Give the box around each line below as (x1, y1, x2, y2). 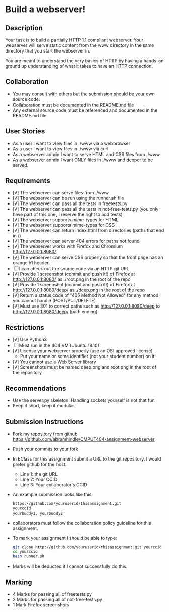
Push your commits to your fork (12, 446, 78, 452)
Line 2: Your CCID (20, 476, 58, 482)
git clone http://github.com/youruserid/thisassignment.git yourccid (12, 544, 162, 550)
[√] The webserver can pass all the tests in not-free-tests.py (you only (12, 206, 159, 212)
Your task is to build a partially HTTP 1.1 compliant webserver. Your (5, 37, 144, 43)
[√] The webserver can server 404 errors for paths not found (12, 238, 140, 244)
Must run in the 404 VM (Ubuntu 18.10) (19, 342, 99, 349)
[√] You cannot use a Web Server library (12, 359, 97, 365)
